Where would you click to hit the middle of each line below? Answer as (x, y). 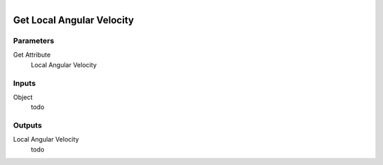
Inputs (24, 83)
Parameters (34, 40)
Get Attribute (32, 55)
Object (23, 97)
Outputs (28, 125)
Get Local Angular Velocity (73, 20)
